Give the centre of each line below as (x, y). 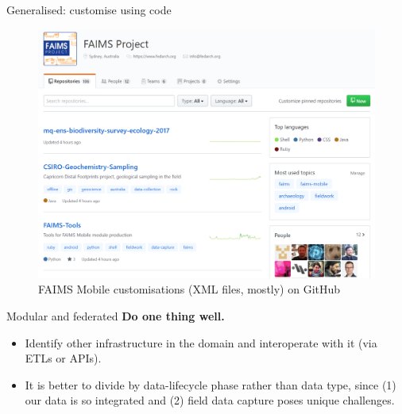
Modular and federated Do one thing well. (116, 316)
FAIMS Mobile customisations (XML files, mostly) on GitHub (189, 289)
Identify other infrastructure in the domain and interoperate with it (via (201, 342)
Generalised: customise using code (89, 10)
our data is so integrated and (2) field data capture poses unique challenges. (210, 400)
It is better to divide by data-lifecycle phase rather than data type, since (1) (211, 384)
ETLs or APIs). (63, 358)
